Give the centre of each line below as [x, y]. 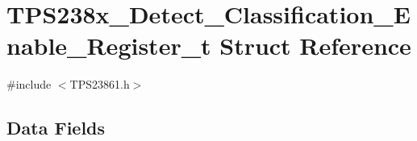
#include [29, 84]
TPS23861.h [100, 84]
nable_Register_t [109, 46]
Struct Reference [315, 46]
